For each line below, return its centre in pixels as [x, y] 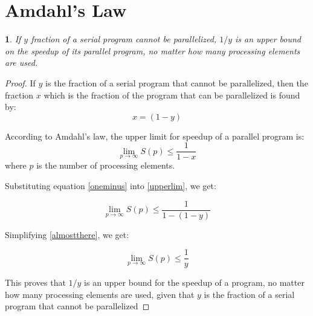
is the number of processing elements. [106, 165]
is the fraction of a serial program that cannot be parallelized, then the [177, 82]
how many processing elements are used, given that [100, 294]
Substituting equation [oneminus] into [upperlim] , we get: [111, 185]
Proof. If [20, 82]
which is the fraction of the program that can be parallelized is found [172, 95]
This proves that [35, 282]
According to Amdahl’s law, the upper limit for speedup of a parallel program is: [155, 136]
